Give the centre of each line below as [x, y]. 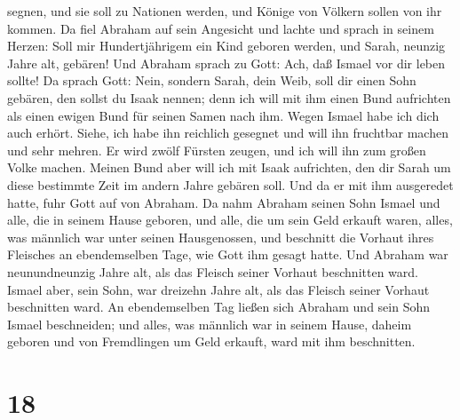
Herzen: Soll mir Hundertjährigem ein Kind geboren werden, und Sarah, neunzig [226, 46]
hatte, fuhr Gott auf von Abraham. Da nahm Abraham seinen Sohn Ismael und [224, 202]
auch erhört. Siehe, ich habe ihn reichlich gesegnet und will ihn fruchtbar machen [228, 133]
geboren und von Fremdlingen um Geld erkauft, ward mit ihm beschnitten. [211, 341]
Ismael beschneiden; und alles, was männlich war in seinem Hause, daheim [210, 324]
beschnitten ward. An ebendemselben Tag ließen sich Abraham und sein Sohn [219, 307]
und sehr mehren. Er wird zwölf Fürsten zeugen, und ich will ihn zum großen [217, 150]
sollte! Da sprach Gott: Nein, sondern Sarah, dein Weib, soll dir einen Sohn [212, 80]
